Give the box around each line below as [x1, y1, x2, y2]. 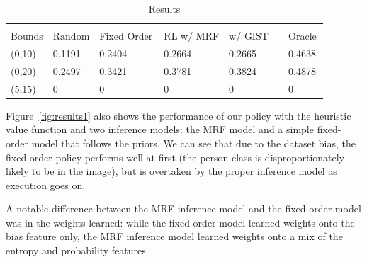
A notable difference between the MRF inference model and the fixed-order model [6, 201, 361, 216]
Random [52, 28, 90, 43]
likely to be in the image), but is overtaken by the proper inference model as [6, 164, 337, 178]
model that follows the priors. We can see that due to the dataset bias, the [31, 135, 356, 150]
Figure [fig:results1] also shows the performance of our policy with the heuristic [6, 108, 351, 123]
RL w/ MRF [164, 28, 220, 43]
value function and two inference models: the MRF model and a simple [6, 122, 314, 137]
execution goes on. [6, 177, 86, 192]
